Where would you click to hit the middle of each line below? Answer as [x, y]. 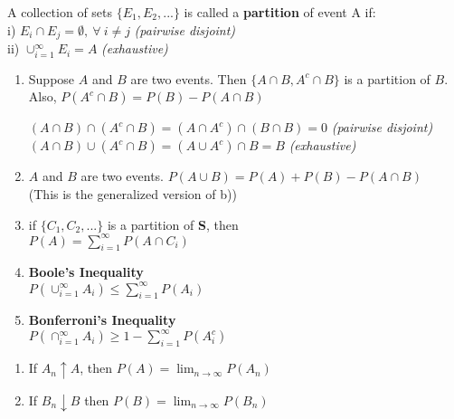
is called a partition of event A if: [280, 12]
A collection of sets [60, 12]
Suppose [52, 78]
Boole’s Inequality [86, 272]
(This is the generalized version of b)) [132, 193]
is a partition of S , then [173, 224]
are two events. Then [189, 78]
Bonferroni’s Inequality [102, 320]
